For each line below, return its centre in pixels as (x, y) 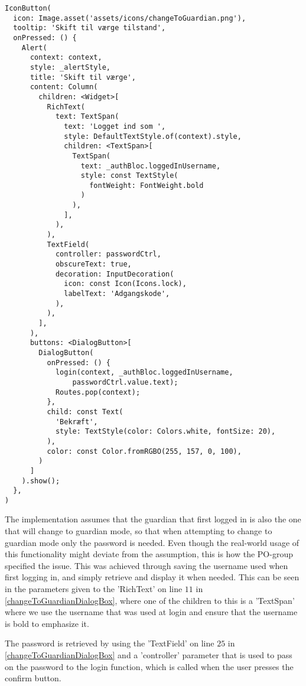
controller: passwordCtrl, (108, 254)
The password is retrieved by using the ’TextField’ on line (110, 643)
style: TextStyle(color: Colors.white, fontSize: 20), (165, 432)
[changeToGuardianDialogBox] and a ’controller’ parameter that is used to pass (149, 655)
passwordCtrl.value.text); (125, 382)
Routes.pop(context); (98, 392)
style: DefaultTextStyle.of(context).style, (153, 136)
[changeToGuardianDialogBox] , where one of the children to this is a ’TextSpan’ (150, 600)
